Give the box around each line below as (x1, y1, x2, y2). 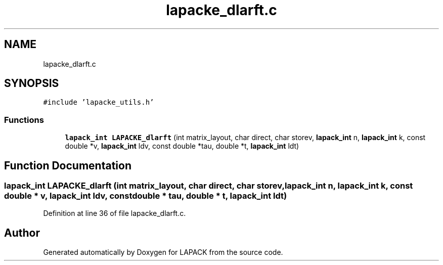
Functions (4, 114, 44, 125)
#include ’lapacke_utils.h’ (43, 98, 154, 107)
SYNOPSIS (4, 77, 59, 90)
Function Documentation (4, 159, 131, 172)
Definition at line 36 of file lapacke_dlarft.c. (43, 209, 186, 218)
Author (4, 226, 40, 239)
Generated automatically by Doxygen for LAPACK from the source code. (43, 248, 283, 257)
